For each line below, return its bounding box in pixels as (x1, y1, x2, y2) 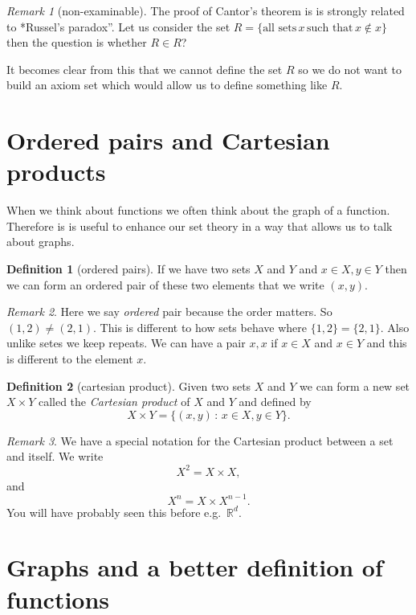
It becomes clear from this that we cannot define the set (6, 60, 283, 77)
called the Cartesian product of (38, 393, 190, 410)
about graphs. (6, 233, 75, 250)
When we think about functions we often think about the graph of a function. (6, 202, 390, 219)
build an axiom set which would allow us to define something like (6, 76, 328, 93)
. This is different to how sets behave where (93, 318, 308, 335)
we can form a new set (300, 377, 410, 394)
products (6, 155, 106, 188)
